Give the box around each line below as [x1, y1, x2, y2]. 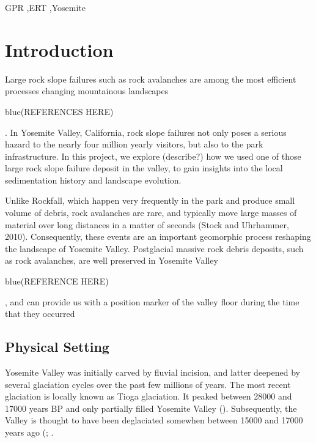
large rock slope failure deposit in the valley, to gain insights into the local [5, 162, 283, 174]
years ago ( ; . [5, 425, 54, 438]
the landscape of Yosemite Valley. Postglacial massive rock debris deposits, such [5, 242, 304, 255]
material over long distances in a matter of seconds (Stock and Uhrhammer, [5, 218, 289, 231]
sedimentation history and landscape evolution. [5, 173, 182, 186]
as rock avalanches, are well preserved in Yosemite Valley [5, 254, 218, 267]
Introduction [5, 37, 114, 62]
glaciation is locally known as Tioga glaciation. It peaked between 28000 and [5, 390, 292, 403]
